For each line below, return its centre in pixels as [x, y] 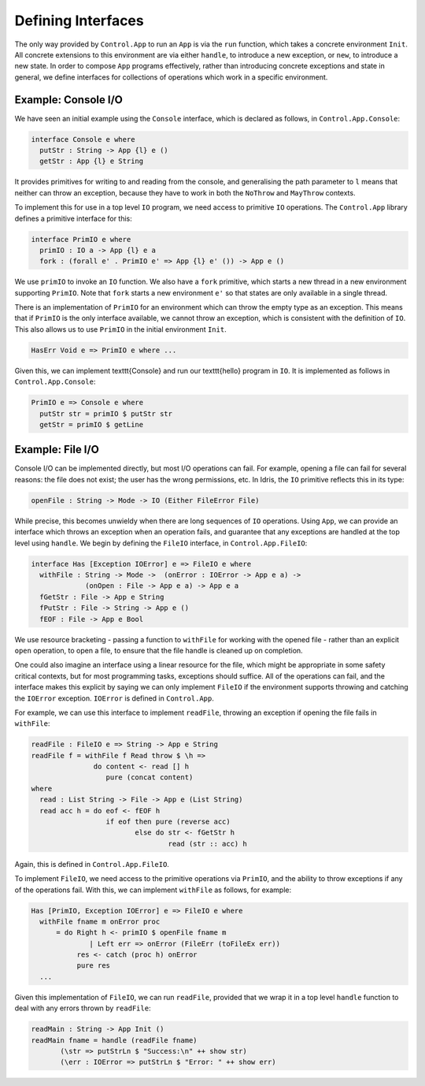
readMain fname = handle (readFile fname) [114, 1040]
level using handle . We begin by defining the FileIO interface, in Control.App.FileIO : [161, 543]
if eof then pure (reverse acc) [168, 822]
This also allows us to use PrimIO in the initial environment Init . [121, 329]
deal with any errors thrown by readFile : [83, 1008]
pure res [93, 966]
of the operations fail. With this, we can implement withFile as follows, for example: [153, 890]
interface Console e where [83, 139]
